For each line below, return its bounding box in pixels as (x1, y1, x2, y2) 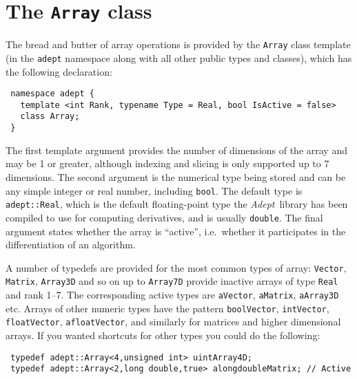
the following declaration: (6, 64, 112, 78)
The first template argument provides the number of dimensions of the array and (6, 142, 347, 157)
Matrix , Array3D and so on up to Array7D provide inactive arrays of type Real (6, 274, 338, 288)
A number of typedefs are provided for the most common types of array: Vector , (6, 260, 347, 274)
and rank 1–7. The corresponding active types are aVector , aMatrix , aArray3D (6, 288, 339, 302)
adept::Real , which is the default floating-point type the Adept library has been (6, 197, 348, 211)
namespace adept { (10, 89, 94, 99)
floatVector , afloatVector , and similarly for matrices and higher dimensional (6, 314, 341, 329)
